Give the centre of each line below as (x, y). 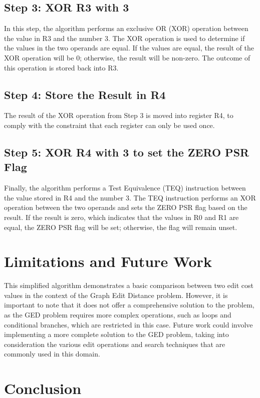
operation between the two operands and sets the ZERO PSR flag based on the (126, 207)
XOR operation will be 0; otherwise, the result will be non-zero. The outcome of (127, 57)
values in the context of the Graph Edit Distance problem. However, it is (116, 295)
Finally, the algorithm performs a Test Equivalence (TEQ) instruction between (125, 188)
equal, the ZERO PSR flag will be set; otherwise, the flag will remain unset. (121, 227)
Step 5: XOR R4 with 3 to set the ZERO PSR (127, 152)
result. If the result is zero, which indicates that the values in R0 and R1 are (121, 217)
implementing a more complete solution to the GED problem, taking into (116, 334)
